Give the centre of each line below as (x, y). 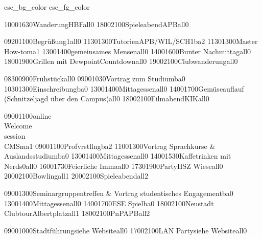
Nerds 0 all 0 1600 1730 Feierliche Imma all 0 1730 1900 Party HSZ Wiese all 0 (114, 166)
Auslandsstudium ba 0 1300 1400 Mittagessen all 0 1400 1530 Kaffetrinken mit (118, 156)
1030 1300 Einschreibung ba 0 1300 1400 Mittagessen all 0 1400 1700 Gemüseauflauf (124, 88)
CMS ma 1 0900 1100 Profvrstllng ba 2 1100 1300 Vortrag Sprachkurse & (110, 146)
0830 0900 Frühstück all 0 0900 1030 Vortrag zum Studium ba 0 (95, 78)
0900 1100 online (28, 115)
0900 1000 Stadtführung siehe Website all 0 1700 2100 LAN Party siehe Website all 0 (126, 230)
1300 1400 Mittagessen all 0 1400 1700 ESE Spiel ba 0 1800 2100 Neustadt (109, 203)
